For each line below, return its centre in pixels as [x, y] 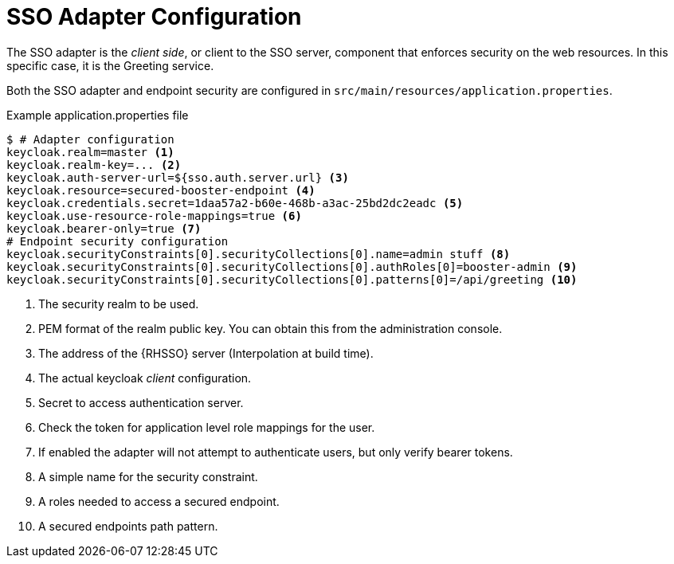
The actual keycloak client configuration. [145, 378]
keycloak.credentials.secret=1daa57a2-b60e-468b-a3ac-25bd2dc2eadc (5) [235, 203]
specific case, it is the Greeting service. [110, 65]
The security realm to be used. [119, 304]
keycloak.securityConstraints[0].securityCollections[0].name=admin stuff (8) [259, 254]
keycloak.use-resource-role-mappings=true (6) [154, 215]
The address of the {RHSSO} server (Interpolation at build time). [206, 353]
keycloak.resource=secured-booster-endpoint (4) [161, 190]
